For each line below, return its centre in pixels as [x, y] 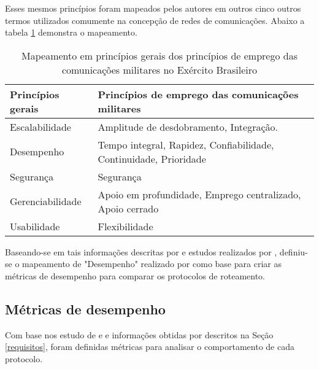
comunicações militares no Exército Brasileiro [159, 69]
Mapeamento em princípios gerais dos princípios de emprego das [159, 55]
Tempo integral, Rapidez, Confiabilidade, [186, 144]
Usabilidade [35, 226]
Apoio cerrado [128, 208]
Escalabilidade [40, 126]
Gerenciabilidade [46, 201]
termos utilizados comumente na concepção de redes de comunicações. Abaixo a [155, 20]
